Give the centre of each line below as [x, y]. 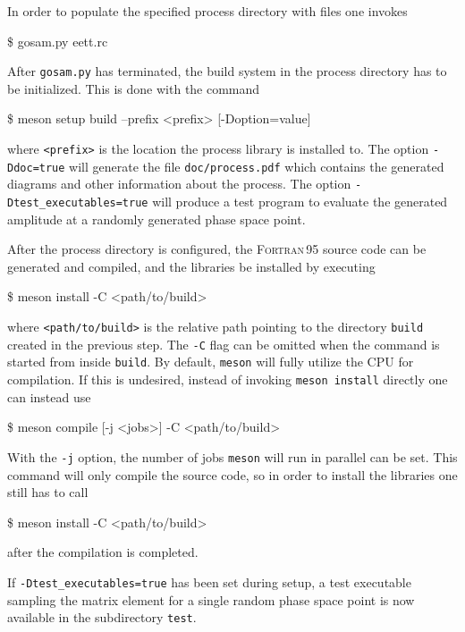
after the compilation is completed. [103, 552]
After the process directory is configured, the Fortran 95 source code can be [217, 249]
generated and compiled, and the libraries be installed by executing [191, 266]
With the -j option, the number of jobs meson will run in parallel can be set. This [232, 456]
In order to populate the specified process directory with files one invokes [207, 11]
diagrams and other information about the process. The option [179, 184]
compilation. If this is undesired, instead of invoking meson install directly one [228, 379]
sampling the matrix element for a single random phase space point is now [211, 599]
